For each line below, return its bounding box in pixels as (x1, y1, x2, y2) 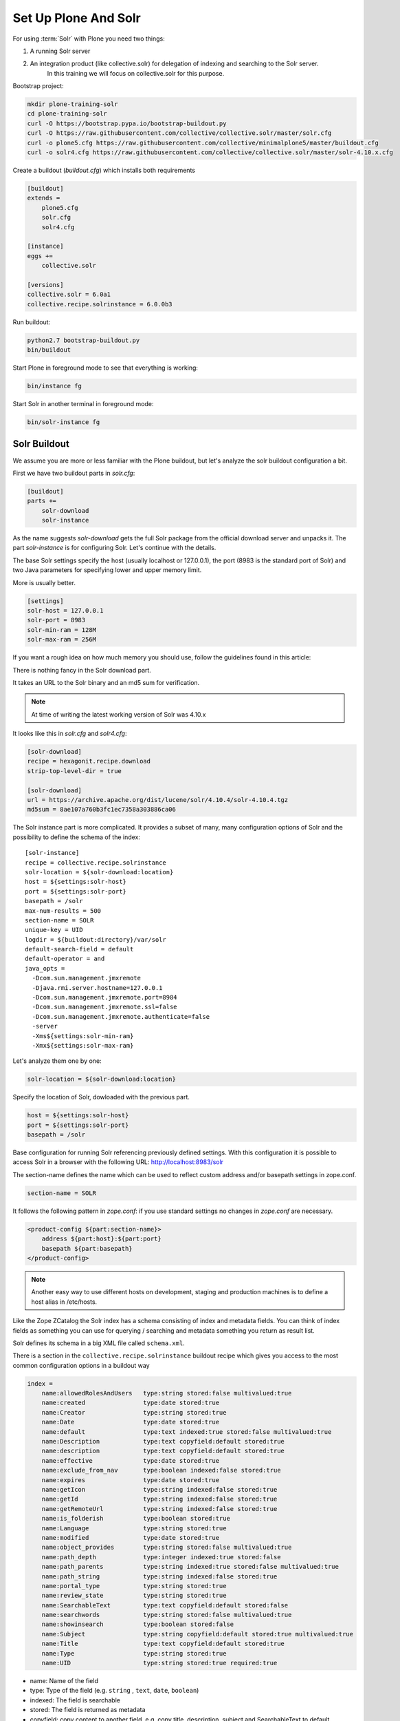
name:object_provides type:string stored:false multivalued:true (41, 1543, 292, 1552)
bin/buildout (27, 346, 71, 354)
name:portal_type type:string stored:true (41, 1582, 227, 1590)
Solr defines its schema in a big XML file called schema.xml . (12, 1339, 185, 1347)
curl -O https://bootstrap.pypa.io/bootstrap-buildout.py (27, 119, 227, 127)
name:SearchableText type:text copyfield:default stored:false (41, 1601, 289, 1609)
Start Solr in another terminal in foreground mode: (12, 400, 154, 408)
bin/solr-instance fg (27, 419, 100, 426)
